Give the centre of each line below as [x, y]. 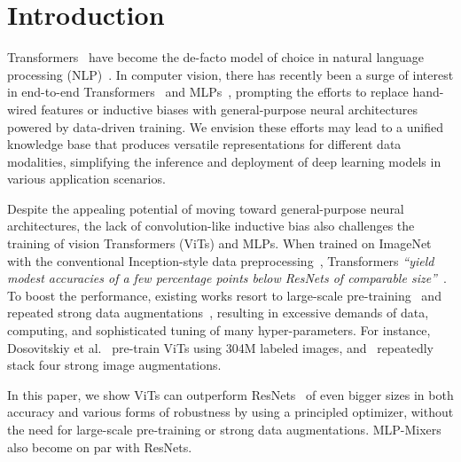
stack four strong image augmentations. [114, 365]
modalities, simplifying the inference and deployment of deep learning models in [224, 161]
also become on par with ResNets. [100, 446]
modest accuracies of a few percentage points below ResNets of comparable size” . [227, 278]
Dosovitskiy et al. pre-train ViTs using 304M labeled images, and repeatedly [220, 347]
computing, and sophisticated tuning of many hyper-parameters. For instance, [219, 330]
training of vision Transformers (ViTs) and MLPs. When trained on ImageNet [219, 243]
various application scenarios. [86, 179]
